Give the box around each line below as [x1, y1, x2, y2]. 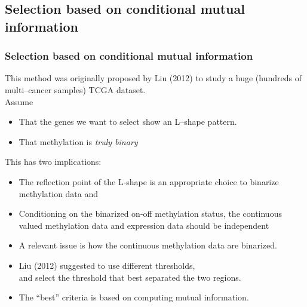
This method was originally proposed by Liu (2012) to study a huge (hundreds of [5, 72, 302, 84]
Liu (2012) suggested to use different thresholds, [19, 259, 195, 271]
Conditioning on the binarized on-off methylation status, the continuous [19, 207, 282, 220]
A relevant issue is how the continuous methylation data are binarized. [19, 239, 277, 251]
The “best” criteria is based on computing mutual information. [19, 291, 249, 303]
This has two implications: [5, 155, 102, 168]
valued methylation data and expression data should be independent [19, 219, 269, 231]
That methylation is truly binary [19, 135, 138, 148]
